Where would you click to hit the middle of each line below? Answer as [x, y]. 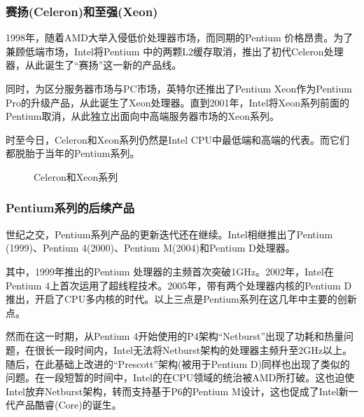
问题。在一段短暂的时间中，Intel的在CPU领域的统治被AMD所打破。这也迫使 [180, 377]
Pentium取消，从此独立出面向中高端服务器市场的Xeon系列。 [143, 116]
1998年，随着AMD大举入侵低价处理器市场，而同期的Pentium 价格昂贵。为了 [180, 37]
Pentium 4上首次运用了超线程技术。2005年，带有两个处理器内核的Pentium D [179, 285]
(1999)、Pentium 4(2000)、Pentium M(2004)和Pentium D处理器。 [150, 248]
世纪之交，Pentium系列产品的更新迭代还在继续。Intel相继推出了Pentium [169, 234]
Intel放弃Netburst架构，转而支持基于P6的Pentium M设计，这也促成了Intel [172, 391]
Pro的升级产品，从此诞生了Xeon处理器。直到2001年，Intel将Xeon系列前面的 [178, 102]
